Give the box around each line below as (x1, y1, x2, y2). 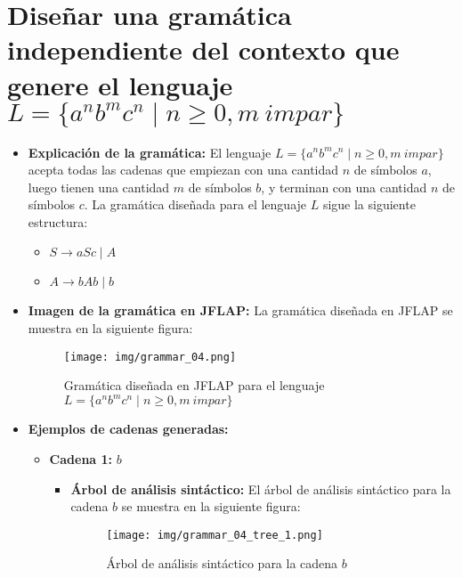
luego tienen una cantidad (28, 177, 170, 196)
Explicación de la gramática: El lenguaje (28, 142, 272, 161)
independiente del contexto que (7, 31, 400, 68)
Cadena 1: (49, 450, 113, 468)
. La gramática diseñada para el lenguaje (84, 195, 307, 214)
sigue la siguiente (322, 195, 416, 214)
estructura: (28, 212, 88, 231)
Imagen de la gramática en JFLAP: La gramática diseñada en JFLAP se (28, 301, 453, 320)
